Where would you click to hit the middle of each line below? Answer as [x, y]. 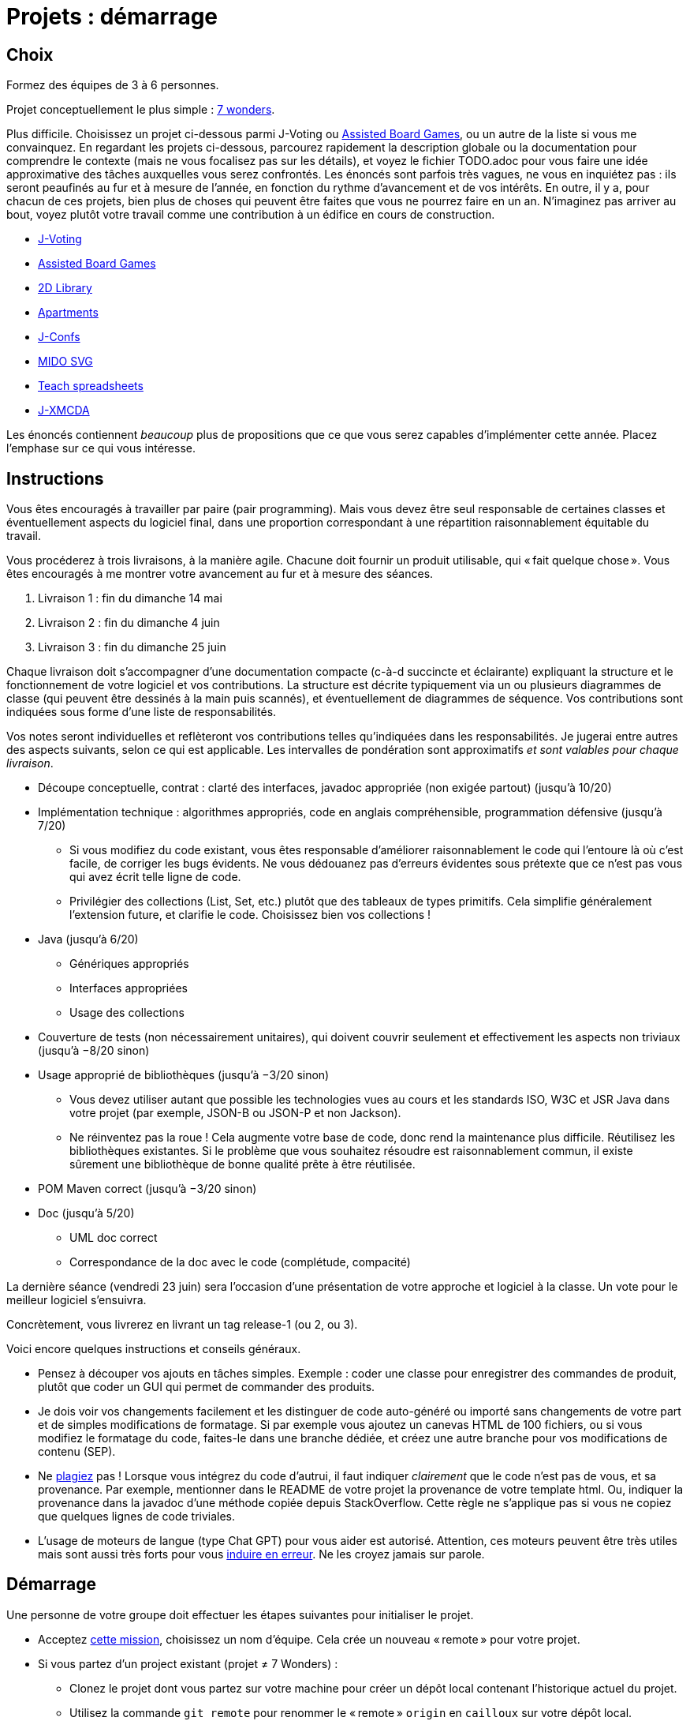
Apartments [68, 313]
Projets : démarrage [112, 17]
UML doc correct [114, 1238]
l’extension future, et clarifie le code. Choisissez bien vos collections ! [250, 915]
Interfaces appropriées [129, 988]
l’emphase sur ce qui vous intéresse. [101, 448]
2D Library [65, 288]
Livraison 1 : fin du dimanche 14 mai [130, 598]
